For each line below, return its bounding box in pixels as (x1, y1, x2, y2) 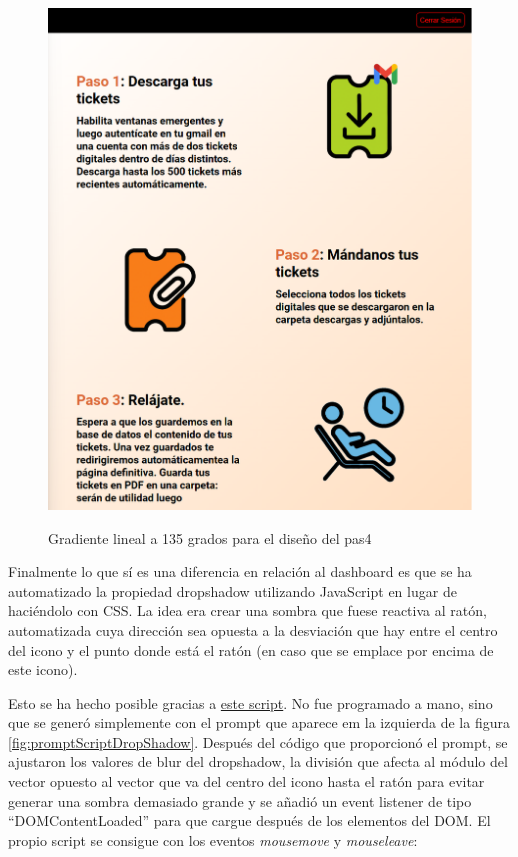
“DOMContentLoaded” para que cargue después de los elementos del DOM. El (8, 810, 491, 831)
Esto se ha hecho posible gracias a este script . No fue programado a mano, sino (8, 692, 493, 713)
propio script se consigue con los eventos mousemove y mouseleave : (8, 829, 418, 850)
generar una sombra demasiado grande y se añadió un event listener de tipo (8, 790, 472, 811)
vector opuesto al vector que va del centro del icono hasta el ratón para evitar (8, 771, 485, 792)
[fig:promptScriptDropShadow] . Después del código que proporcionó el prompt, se (8, 731, 508, 752)
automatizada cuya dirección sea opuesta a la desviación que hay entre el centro (8, 619, 498, 640)
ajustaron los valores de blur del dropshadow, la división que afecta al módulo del (8, 751, 508, 772)
